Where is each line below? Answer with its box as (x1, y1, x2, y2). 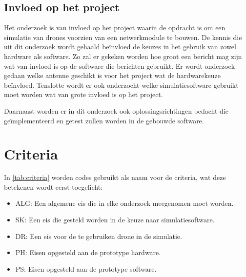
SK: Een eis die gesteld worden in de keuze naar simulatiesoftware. (15, 215, 215, 225)
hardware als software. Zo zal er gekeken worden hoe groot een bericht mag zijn (4, 51, 242, 61)
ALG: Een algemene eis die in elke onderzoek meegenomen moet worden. (15, 198, 234, 208)
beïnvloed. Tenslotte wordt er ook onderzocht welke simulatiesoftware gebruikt (4, 79, 239, 90)
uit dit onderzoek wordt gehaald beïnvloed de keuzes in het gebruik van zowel (4, 41, 236, 52)
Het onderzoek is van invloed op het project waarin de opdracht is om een (4, 22, 225, 33)
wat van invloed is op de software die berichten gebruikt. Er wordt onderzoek (4, 60, 235, 71)
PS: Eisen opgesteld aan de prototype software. (15, 263, 157, 274)
